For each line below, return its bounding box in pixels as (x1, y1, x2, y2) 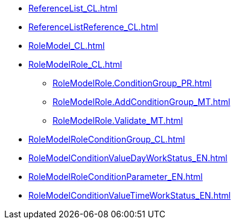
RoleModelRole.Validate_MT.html (53, 115, 183, 126)
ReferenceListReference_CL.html (28, 22, 158, 32)
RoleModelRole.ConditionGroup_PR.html (53, 78, 212, 88)
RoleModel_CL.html (28, 40, 105, 51)
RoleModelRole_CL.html (28, 59, 123, 69)
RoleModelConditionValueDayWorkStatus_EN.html (28, 153, 228, 163)
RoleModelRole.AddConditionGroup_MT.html (53, 97, 231, 107)
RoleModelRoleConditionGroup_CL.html (28, 134, 185, 144)
